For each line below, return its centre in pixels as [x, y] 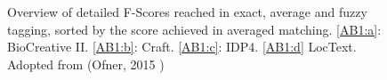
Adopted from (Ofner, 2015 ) [86, 64]
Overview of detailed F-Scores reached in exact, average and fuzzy [187, 12]
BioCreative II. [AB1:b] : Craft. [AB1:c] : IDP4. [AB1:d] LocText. [182, 47]
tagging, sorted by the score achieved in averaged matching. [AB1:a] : [194, 29]
